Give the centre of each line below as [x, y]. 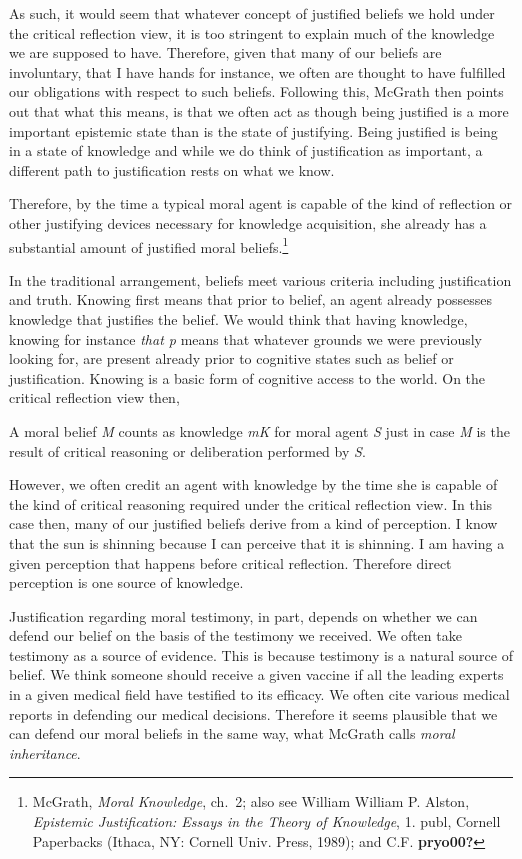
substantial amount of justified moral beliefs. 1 [149, 245]
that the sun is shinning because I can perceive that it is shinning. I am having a [257, 542]
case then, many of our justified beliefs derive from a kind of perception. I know [253, 523]
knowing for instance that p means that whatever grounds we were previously [245, 338]
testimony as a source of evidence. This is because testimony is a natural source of [261, 654]
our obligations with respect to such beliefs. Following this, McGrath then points [256, 91]
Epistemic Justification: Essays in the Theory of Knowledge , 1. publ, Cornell [266, 821]
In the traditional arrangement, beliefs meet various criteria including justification [260, 279]
